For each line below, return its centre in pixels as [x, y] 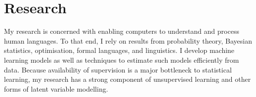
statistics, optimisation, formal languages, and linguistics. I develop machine [119, 50]
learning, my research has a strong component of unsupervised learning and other [128, 79]
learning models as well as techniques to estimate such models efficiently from [122, 60]
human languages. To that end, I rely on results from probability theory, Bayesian [128, 40]
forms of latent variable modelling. [56, 88]
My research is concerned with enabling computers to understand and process [122, 31]
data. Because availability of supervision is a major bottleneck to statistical [118, 69]
